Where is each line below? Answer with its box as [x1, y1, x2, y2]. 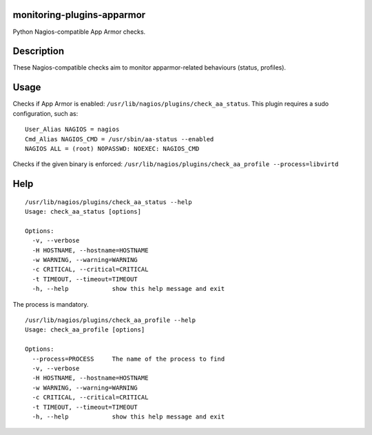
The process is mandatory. [12, 300, 89, 308]
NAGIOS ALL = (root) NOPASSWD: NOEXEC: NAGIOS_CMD [25, 145, 200, 152]
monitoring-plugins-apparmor [12, 9, 146, 21]
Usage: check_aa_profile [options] [25, 326, 145, 334]
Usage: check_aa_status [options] [25, 208, 141, 216]
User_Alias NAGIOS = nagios [25, 125, 120, 134]
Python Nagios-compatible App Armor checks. [12, 28, 146, 36]
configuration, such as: [12, 109, 79, 117]
